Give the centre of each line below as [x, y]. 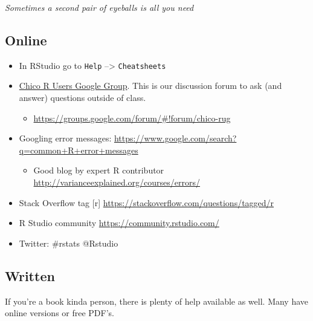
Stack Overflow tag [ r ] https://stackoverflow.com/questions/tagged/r [147, 202]
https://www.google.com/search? [175, 138]
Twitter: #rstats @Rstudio [69, 243]
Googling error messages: [65, 138]
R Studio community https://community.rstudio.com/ [119, 223]
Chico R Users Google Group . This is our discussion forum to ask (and [150, 86]
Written [30, 275]
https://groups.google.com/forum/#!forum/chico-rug [132, 118]
